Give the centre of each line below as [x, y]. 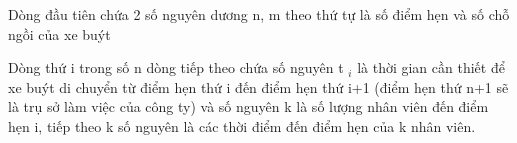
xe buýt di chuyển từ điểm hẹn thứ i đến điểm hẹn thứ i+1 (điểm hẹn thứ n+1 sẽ [258, 86]
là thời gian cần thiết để [431, 67]
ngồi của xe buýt [59, 33]
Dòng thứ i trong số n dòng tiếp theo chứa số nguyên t [176, 67]
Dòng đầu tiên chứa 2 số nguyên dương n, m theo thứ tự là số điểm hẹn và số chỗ [259, 14]
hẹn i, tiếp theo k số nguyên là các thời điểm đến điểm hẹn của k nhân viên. [242, 125]
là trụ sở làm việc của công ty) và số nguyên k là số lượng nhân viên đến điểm [248, 106]
